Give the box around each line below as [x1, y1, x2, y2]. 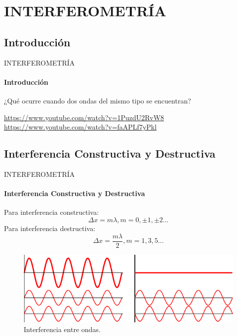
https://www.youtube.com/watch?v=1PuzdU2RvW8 [4, 112, 164, 122]
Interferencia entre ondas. [24, 324, 101, 335]
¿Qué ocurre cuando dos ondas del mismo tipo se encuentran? [4, 95, 191, 105]
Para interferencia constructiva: [4, 207, 99, 217]
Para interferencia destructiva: [4, 223, 95, 233]
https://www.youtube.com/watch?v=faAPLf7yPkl [4, 122, 157, 132]
